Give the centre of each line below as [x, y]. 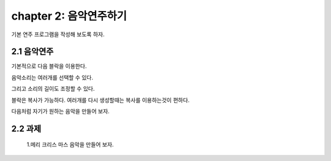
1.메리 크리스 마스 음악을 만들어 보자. [70, 144]
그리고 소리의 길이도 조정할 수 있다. [53, 89]
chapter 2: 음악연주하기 [69, 16]
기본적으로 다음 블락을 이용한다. [49, 66]
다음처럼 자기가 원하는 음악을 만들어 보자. [60, 111]
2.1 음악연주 [32, 52]
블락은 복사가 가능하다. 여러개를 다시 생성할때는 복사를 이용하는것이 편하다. [101, 100]
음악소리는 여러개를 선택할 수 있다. [52, 77]
